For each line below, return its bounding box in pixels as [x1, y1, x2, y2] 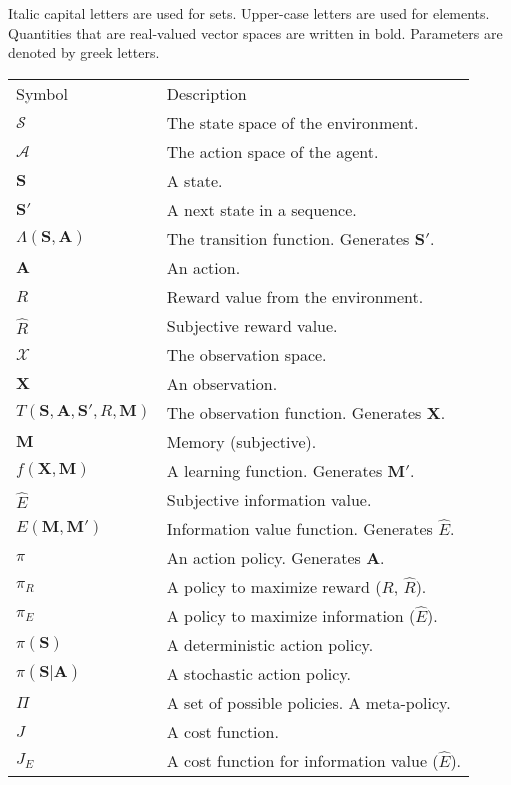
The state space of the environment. [166, 110, 419, 134]
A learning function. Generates [166, 458, 383, 482]
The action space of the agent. [166, 139, 379, 163]
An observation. [166, 371, 278, 395]
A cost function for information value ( [166, 748, 439, 772]
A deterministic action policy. [166, 632, 374, 656]
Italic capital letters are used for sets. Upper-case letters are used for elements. [8, 3, 490, 23]
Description [166, 81, 247, 105]
